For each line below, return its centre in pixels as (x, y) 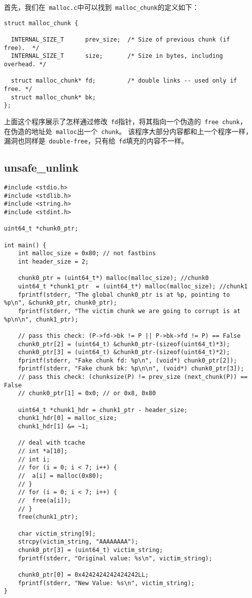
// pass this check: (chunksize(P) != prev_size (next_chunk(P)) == (133, 377)
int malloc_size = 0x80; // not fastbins (87, 253)
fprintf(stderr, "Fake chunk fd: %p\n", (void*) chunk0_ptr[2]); (127, 360)
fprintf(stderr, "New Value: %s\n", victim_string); (106, 583)
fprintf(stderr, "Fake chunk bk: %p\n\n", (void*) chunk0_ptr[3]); (131, 369)
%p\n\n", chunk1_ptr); (41, 319)
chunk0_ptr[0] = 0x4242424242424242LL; (83, 575)
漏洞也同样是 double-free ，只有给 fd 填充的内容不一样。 (96, 141)
